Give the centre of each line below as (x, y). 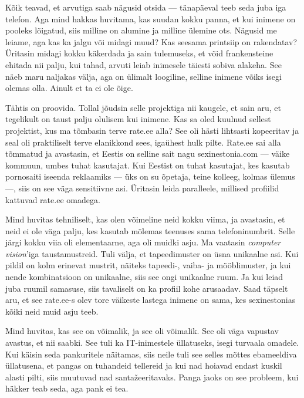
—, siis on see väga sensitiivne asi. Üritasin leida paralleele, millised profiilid (142, 188)
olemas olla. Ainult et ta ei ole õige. (69, 88)
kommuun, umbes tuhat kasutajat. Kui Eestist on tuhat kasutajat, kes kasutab (148, 165)
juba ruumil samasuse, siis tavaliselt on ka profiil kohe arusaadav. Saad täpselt (147, 288)
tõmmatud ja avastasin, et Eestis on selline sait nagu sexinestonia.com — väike (148, 154)
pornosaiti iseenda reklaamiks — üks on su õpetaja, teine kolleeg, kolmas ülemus (150, 176)
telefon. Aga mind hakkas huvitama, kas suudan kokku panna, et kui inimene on (151, 18)
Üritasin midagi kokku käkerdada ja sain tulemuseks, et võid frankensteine (139, 53)
